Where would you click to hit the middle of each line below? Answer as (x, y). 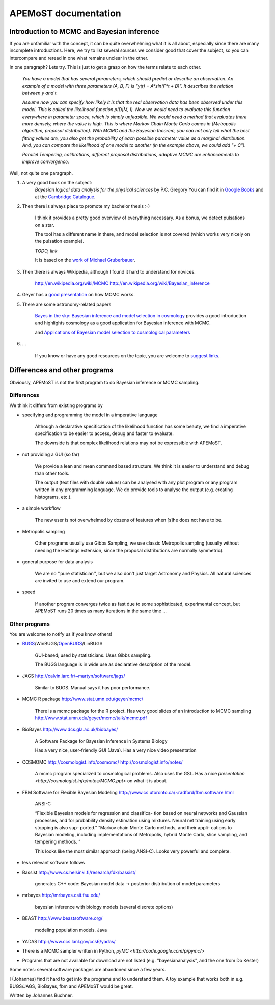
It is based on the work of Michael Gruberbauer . (85, 260)
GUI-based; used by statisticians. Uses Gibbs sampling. (93, 655)
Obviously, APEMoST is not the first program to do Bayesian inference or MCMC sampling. (104, 382)
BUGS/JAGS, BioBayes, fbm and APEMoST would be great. (71, 986)
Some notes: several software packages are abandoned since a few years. (88, 970)
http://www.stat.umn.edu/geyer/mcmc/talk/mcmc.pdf (91, 718)
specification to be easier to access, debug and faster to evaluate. (104, 433)
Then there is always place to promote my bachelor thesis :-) (86, 206)
